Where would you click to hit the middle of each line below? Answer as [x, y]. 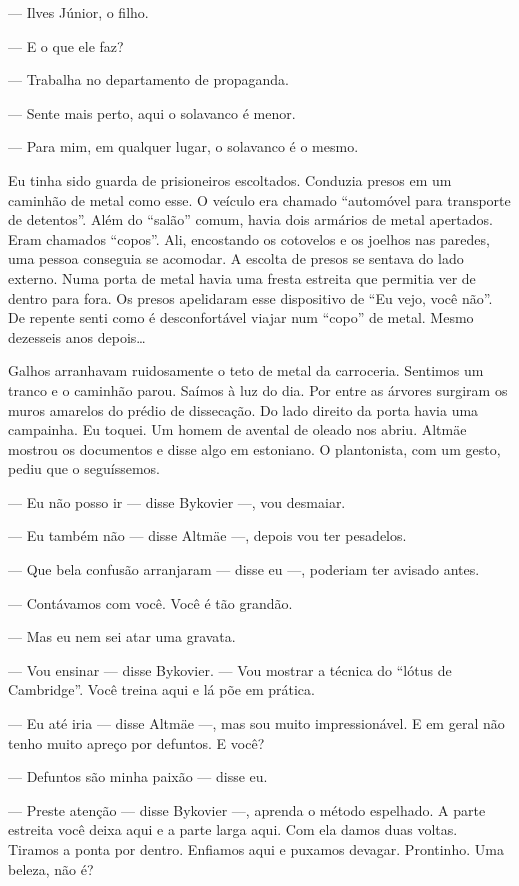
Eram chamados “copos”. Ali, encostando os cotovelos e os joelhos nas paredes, [249, 238]
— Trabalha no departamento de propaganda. [148, 79]
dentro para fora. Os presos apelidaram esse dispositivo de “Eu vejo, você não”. [250, 297]
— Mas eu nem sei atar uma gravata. [122, 636]
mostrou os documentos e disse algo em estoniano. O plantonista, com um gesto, [254, 448]
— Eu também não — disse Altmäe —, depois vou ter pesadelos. [207, 535]
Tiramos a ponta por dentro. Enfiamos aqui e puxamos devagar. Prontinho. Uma [256, 849]
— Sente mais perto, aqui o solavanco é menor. [152, 112]
